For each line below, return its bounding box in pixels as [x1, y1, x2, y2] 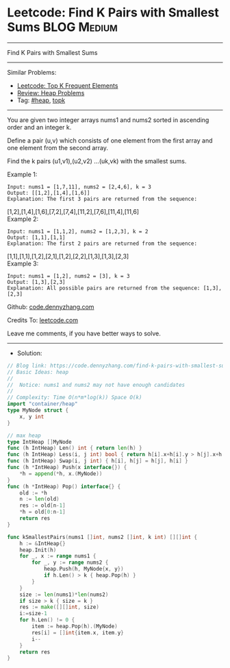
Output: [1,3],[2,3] [7, 278, 66, 285]
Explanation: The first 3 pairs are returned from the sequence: [7, 195, 197, 202]
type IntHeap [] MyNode [7, 438, 72, 445]
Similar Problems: [7, 68, 57, 76]
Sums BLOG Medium [7, 19, 118, 35]
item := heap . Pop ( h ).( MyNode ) [31, 623, 118, 630]
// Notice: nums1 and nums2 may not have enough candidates [7, 381, 186, 388]
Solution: [16, 348, 42, 357]
